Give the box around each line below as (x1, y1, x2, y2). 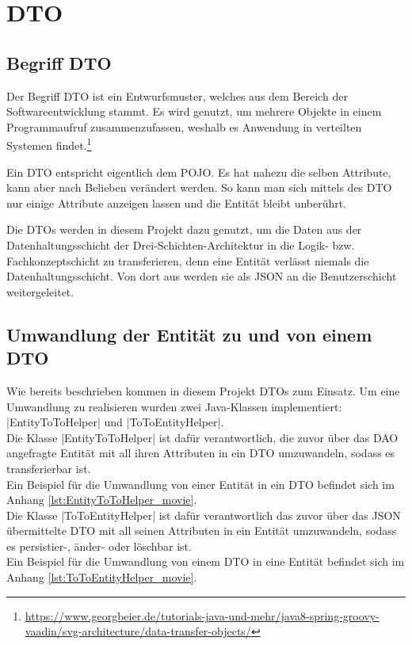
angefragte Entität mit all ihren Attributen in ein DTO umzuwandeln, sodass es (6, 445, 395, 461)
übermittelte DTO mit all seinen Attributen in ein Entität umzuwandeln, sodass (6, 522, 397, 539)
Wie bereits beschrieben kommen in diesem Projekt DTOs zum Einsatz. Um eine (6, 382, 400, 399)
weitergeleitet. (6, 283, 74, 300)
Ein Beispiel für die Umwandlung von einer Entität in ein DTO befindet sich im (6, 475, 395, 492)
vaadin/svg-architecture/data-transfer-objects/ (25, 623, 251, 639)
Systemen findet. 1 (6, 135, 92, 154)
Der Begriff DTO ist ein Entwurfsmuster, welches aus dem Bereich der (6, 87, 348, 104)
